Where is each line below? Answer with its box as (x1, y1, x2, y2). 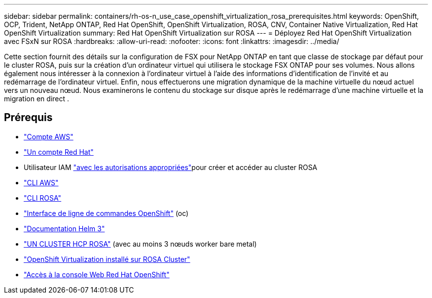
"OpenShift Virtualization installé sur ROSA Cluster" (24, 255, 190, 263)
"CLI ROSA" (24, 193, 62, 202)
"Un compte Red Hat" (24, 147, 94, 156)
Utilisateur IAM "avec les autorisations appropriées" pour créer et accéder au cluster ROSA (24, 163, 318, 171)
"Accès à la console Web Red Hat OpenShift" (24, 270, 170, 279)
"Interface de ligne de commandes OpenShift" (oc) (24, 209, 189, 217)
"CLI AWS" (24, 178, 59, 187)
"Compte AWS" (24, 132, 73, 141)
